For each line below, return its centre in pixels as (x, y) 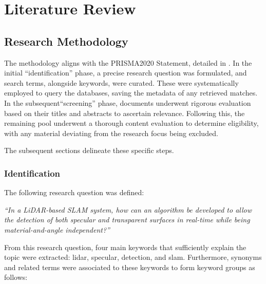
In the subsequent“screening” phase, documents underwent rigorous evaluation (128, 102)
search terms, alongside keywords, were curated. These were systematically (121, 82)
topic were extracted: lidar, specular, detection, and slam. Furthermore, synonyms (133, 257)
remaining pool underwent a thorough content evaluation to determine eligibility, (131, 123)
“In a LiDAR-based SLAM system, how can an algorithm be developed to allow (128, 209)
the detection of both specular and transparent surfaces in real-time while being (127, 220)
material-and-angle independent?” (57, 229)
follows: (16, 277)
